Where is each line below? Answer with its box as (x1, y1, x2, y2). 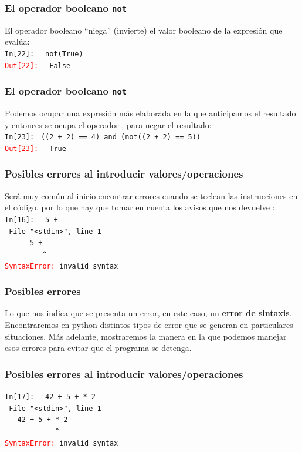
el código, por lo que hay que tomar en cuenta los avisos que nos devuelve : (5, 201, 275, 213)
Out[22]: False (5, 61, 71, 70)
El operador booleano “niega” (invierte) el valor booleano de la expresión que (5, 24, 283, 36)
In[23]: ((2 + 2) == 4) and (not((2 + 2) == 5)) (5, 133, 201, 142)
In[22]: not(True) (5, 49, 83, 58)
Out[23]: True (5, 144, 66, 153)
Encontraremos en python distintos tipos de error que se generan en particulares (5, 319, 293, 331)
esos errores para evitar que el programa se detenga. (5, 341, 192, 354)
